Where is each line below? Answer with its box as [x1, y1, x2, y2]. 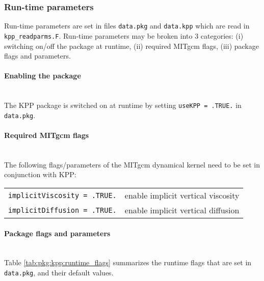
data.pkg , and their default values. [4, 267, 114, 277]
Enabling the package [4, 70, 81, 81]
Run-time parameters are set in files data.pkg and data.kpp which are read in [4, 20, 250, 31]
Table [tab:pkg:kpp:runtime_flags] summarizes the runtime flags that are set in [4, 257, 252, 268]
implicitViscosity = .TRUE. [8, 191, 117, 200]
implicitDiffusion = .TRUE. [8, 206, 117, 214]
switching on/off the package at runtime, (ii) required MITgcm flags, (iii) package [4, 40, 259, 51]
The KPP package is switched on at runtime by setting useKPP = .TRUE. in [4, 100, 242, 110]
